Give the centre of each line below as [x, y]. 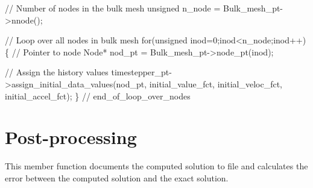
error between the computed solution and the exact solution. [117, 177]
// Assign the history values [57, 72]
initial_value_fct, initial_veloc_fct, [216, 83]
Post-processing [71, 137]
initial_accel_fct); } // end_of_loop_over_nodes [98, 96]
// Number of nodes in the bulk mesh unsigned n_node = [113, 8]
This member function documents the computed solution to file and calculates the [156, 166]
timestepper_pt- [141, 72]
